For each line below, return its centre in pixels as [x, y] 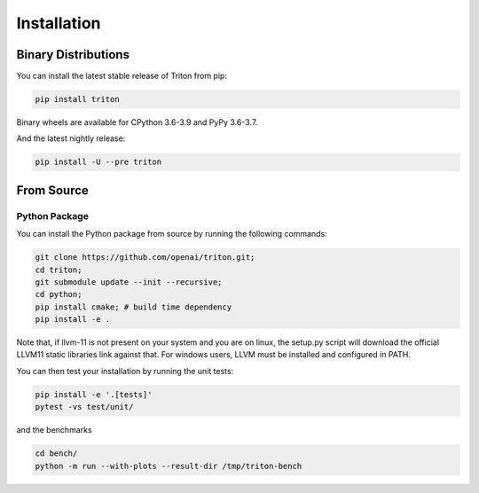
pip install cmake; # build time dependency [133, 307]
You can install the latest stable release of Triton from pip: [122, 76]
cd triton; [59, 270]
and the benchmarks [54, 430]
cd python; [59, 294]
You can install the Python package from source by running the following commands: [172, 234]
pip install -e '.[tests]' [94, 394]
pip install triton [77, 99]
